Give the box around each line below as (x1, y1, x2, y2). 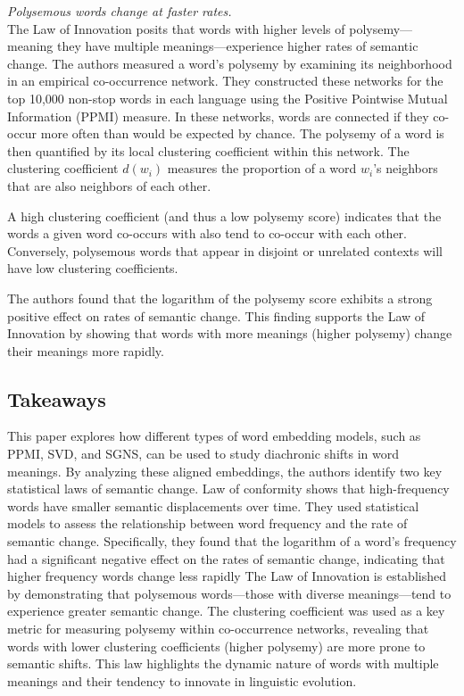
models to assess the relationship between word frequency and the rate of (7, 514, 408, 533)
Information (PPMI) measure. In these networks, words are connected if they (7, 106, 429, 125)
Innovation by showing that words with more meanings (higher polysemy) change (7, 324, 452, 343)
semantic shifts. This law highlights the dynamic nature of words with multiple (7, 654, 439, 673)
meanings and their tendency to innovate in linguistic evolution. (7, 671, 357, 690)
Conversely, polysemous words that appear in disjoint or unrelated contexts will (7, 241, 443, 260)
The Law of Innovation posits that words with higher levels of (7, 19, 345, 37)
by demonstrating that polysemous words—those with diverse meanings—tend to (7, 584, 452, 602)
